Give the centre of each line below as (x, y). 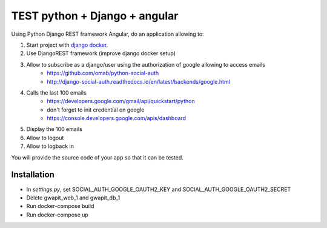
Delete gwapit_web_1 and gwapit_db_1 (73, 198)
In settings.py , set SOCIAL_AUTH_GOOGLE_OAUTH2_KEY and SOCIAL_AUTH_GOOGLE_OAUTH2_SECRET (159, 189)
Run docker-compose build (60, 206)
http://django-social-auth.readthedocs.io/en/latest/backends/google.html (138, 81)
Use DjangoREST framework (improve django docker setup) (101, 53)
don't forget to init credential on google (96, 110)
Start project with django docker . (67, 45)
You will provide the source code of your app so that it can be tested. (97, 157)
